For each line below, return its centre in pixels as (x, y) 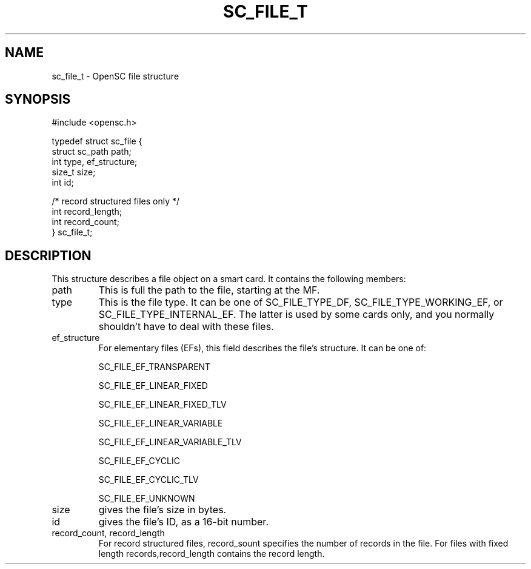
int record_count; (85, 222)
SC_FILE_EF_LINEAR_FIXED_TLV (162, 405)
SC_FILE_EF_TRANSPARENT (155, 367)
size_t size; (74, 172)
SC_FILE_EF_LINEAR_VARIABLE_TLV (170, 442)
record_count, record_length (108, 533)
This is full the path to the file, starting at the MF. (209, 290)
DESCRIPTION (48, 255)
